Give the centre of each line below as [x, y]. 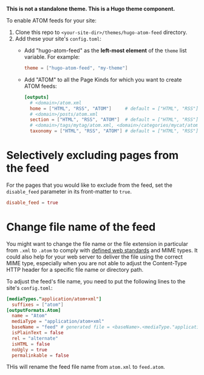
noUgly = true [29, 350]
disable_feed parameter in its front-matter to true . [69, 191]
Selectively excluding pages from [93, 156]
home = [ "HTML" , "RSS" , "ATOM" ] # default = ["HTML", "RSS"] [114, 109]
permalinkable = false [40, 355]
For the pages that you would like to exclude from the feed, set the [90, 185]
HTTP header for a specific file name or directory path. [75, 269]
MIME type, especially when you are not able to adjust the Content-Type [97, 263]
